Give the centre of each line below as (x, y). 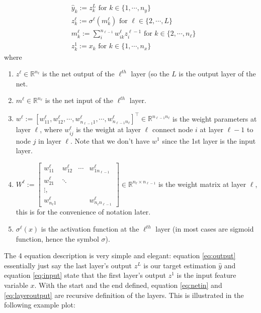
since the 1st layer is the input (209, 140)
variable (16, 285)
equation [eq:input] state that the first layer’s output (85, 275)
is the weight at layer (109, 129)
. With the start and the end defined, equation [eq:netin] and (128, 285)
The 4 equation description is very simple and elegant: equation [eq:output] (120, 255)
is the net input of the (79, 100)
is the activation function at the (90, 229)
